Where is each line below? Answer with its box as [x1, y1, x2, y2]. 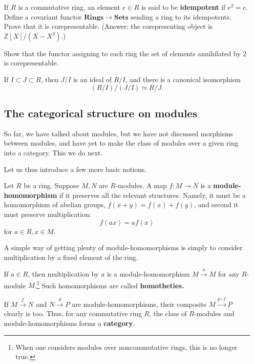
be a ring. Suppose [23, 180, 80, 191]
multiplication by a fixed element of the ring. [4, 252, 138, 262]
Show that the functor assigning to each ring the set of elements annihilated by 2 [4, 48, 247, 58]
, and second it [194, 199, 238, 210]
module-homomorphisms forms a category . [4, 318, 135, 328]
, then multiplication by [28, 269, 99, 279]
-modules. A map [115, 180, 167, 191]
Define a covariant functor [4, 11, 82, 21]
